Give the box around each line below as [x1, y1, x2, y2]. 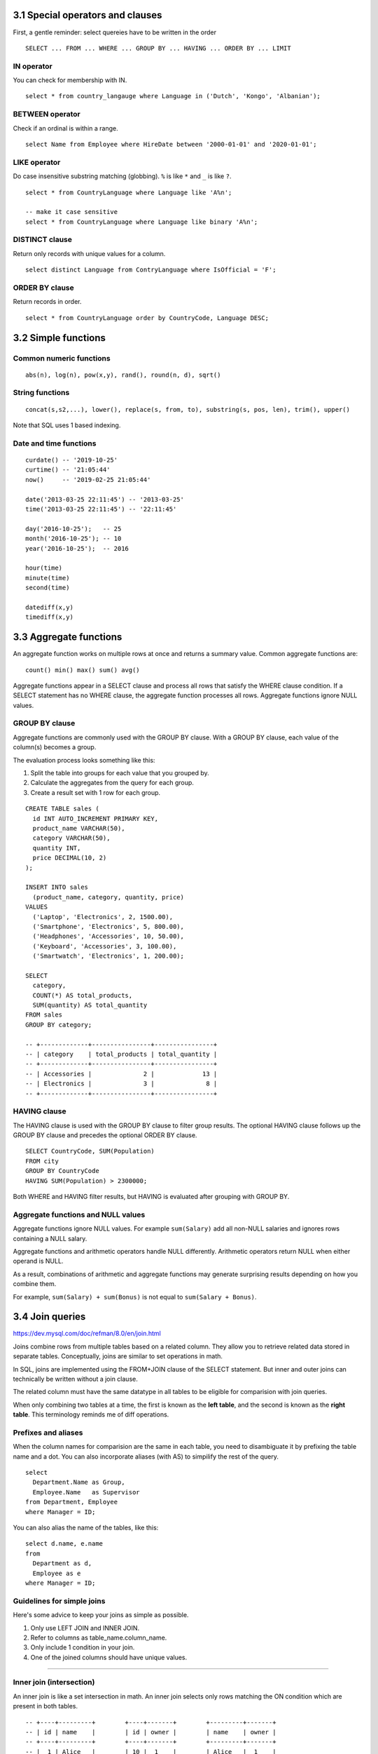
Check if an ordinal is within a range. [13, 123, 118, 133]
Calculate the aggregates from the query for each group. [30, 779, 194, 787]
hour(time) [25, 564, 63, 572]
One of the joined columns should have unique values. [30, 1653, 188, 1661]
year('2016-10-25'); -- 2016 [25, 544, 129, 552]
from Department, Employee [25, 1498, 118, 1506]
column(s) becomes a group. [13, 743, 97, 751]
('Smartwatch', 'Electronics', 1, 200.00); [32, 952, 185, 960]
